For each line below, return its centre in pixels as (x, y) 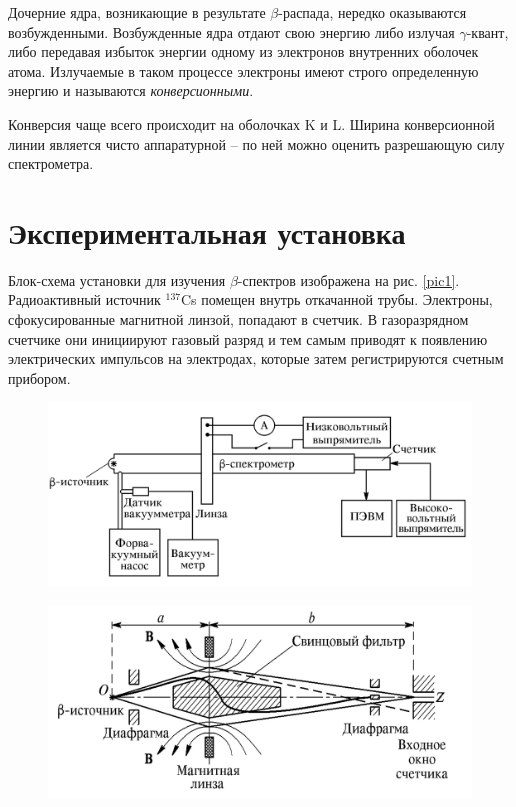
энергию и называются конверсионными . (131, 90)
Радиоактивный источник (84, 299)
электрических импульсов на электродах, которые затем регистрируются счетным (256, 358)
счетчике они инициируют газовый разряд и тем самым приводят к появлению (248, 338)
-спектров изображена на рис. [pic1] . (348, 279)
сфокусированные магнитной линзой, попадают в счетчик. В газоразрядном (238, 319)
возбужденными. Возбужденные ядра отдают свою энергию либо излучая (231, 31)
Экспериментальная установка (207, 231)
